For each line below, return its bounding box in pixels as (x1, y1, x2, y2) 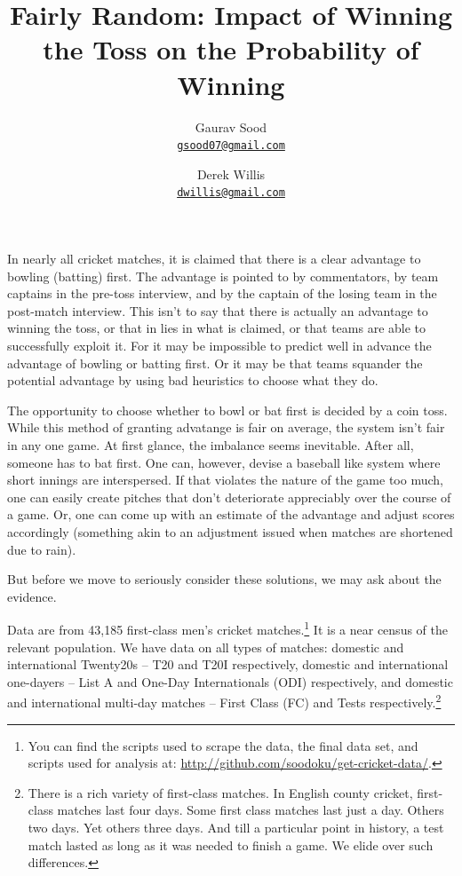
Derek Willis (196, 164, 266, 183)
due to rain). (7, 540, 76, 558)
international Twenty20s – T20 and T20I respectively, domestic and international (7, 655, 449, 674)
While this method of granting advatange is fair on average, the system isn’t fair (7, 418, 445, 437)
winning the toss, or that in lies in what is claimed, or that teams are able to (7, 319, 426, 337)
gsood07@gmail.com (177, 139, 285, 153)
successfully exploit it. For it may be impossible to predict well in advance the (7, 335, 432, 354)
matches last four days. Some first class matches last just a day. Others (57, 801, 444, 819)
